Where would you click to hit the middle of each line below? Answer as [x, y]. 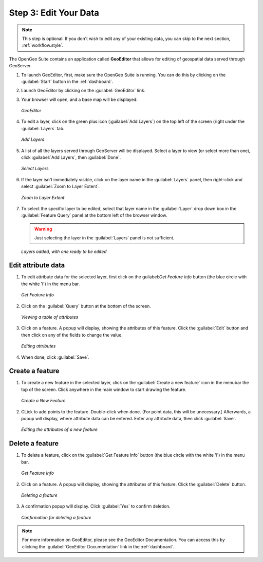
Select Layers [35, 169]
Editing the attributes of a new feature [59, 429]
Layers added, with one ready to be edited [64, 252]
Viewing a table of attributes [50, 317]
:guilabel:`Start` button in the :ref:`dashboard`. [67, 81]
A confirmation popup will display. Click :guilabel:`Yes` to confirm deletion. [96, 506]
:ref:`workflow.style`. [43, 45]
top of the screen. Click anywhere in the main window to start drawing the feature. [104, 389]
